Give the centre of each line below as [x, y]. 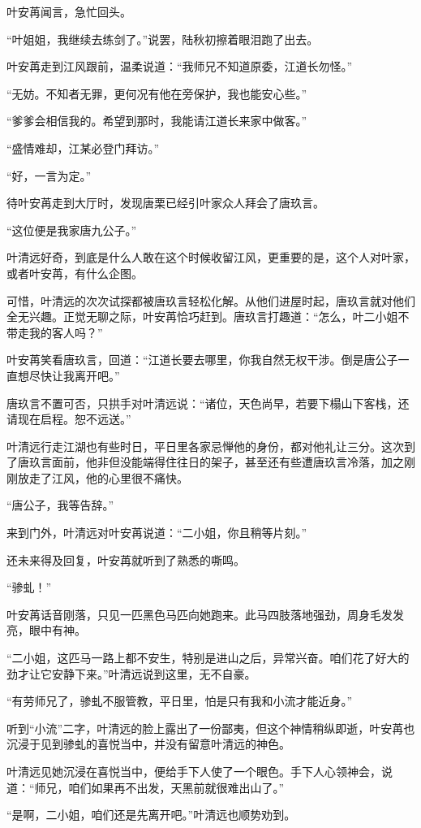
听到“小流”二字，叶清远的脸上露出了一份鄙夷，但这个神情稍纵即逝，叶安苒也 [211, 728]
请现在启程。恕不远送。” [69, 419]
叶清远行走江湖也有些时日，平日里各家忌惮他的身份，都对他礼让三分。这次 [205, 446]
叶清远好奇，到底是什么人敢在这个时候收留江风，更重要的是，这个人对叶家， [211, 257]
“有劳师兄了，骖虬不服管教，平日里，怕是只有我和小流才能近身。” [180, 701]
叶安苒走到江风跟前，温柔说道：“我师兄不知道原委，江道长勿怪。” [180, 66]
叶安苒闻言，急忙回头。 [69, 11]
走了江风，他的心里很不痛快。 [108, 477]
